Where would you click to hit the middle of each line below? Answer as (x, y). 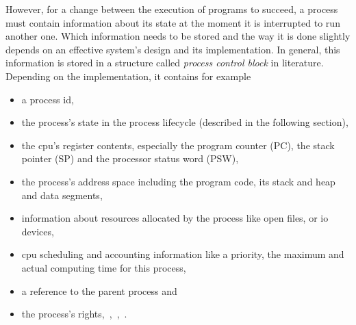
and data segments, (62, 195)
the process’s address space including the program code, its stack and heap (178, 181)
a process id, (48, 99)
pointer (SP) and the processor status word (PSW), (130, 158)
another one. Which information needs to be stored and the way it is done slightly (178, 36)
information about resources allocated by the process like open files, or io (175, 218)
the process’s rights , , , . (74, 314)
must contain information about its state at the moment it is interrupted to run (173, 22)
